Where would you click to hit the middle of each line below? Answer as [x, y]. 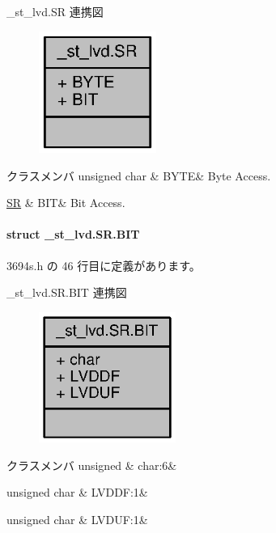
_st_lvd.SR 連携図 [55, 11]
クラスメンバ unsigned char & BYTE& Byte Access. [139, 175]
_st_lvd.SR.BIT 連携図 [67, 292]
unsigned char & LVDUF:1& [77, 519]
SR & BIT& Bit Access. [66, 203]
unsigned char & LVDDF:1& [77, 492]
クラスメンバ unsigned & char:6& [92, 465]
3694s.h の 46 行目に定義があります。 [104, 265]
